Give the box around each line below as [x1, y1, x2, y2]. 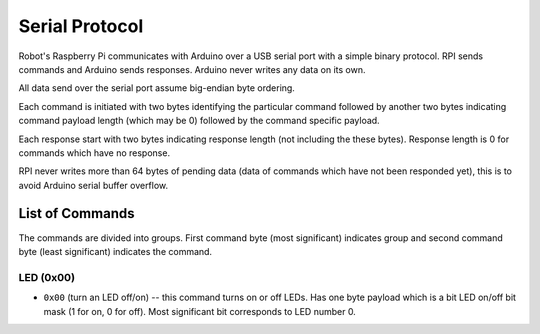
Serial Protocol [18, 15, 144, 37]
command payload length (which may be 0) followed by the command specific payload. [18, 115, 380, 127]
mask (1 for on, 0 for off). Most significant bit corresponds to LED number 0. [43, 305, 357, 317]
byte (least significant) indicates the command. [18, 245, 213, 257]
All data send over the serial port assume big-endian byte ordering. [18, 82, 295, 94]
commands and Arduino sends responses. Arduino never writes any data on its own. [18, 63, 366, 75]
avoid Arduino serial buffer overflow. [18, 179, 169, 191]
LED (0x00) [18, 270, 75, 284]
